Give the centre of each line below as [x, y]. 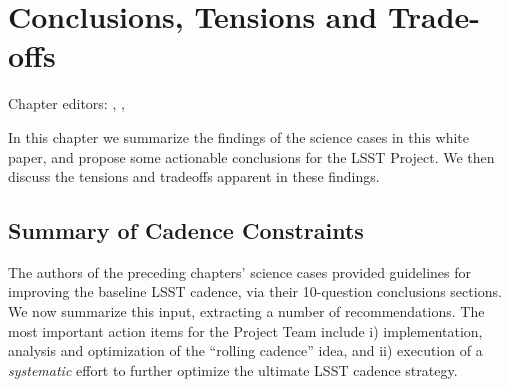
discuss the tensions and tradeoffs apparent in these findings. [194, 176]
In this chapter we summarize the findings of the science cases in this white [238, 136]
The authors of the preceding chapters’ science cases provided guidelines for [240, 271]
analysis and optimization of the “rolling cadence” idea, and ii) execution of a [245, 350]
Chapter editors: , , [66, 103]
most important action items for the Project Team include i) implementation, [245, 330]
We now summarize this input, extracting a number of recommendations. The [246, 311]
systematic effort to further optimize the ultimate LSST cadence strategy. [233, 369]
